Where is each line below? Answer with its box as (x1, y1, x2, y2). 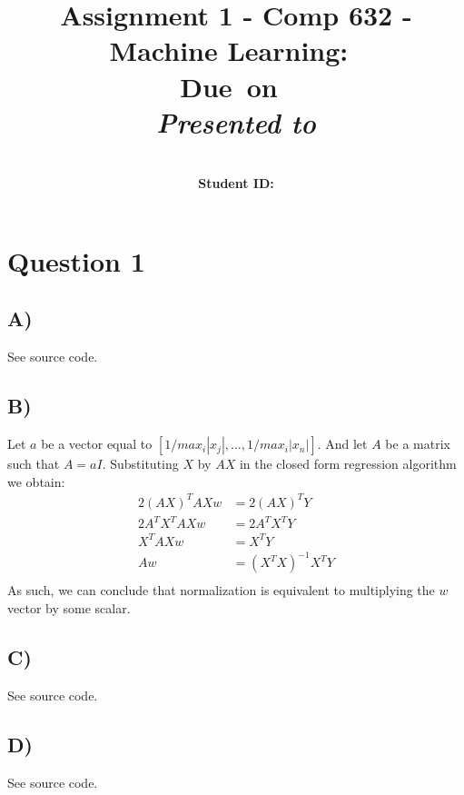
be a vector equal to (41, 434, 153, 453)
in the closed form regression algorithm (239, 454, 457, 473)
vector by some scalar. (7, 599, 131, 617)
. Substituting (102, 454, 179, 473)
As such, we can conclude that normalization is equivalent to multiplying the (7, 581, 435, 600)
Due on (180, 67, 278, 104)
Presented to (156, 103, 316, 141)
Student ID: (198, 174, 274, 193)
